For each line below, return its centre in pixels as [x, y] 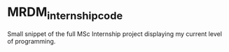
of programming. [32, 41]
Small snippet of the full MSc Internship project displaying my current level [115, 34]
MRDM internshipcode [65, 13]
